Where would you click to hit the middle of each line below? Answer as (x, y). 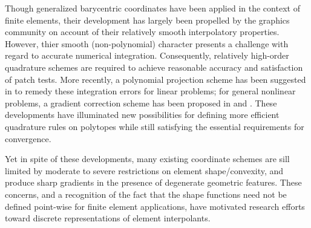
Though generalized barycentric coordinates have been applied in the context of (152, 8)
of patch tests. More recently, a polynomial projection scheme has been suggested (155, 79)
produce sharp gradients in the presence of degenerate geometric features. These (153, 182)
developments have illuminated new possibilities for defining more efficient (142, 115)
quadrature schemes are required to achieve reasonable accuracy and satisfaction (154, 67)
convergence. (28, 138)
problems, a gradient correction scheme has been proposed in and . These (141, 103)
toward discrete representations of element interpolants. (108, 218)
